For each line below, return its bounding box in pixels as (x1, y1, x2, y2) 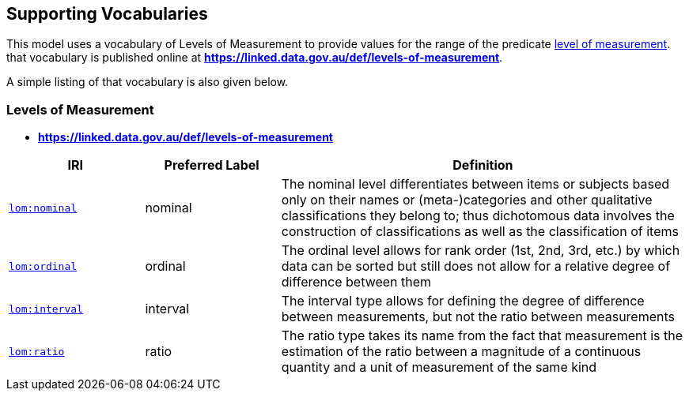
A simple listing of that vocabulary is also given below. (6, 75, 289, 89)
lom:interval (9, 302, 83, 315)
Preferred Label (164, 157, 259, 174)
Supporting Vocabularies (6, 4, 208, 24)
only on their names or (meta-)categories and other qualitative (281, 192, 653, 208)
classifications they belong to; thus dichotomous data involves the (281, 208, 675, 224)
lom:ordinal (9, 260, 78, 272)
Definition (452, 157, 513, 174)
